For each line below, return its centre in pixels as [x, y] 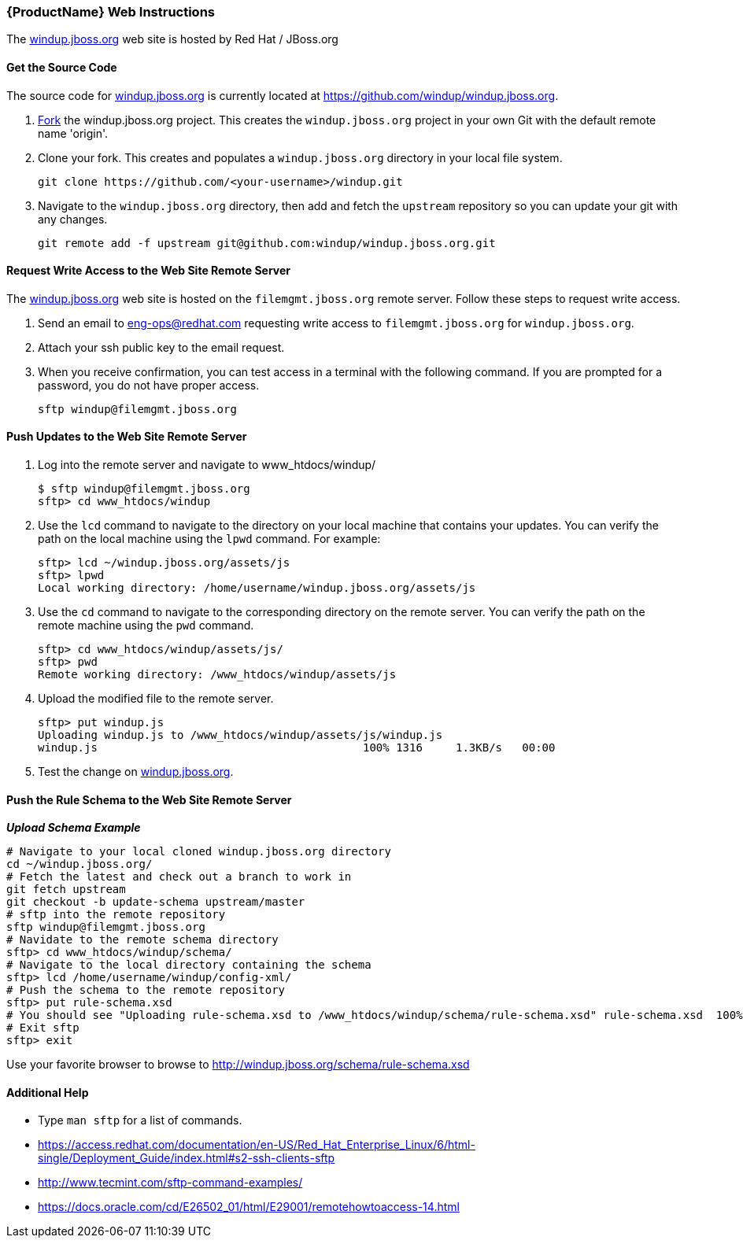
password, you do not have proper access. [149, 385]
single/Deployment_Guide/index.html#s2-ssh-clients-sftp [187, 1158]
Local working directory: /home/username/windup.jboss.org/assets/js [257, 588]
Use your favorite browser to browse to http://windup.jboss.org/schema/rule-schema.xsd [238, 1065]
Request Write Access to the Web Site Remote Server [149, 271]
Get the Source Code [62, 67]
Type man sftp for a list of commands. [140, 1120]
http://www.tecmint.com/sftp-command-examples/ [170, 1183]
